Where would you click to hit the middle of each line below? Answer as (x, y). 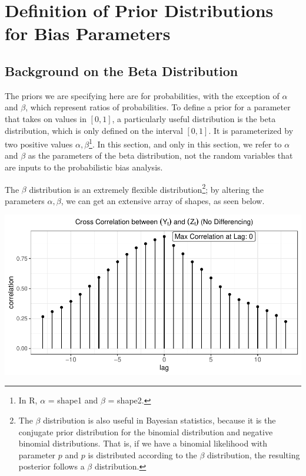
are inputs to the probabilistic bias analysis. (84, 167)
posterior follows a (51, 466)
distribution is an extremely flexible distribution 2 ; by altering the (147, 188)
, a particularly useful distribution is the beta (194, 118)
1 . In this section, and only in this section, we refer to (185, 143)
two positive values (39, 144)
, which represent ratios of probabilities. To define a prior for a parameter (158, 107)
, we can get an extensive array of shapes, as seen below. (163, 200)
